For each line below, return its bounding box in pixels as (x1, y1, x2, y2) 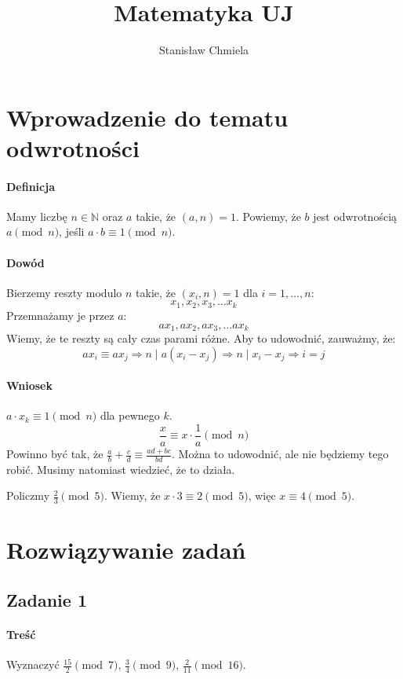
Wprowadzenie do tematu (6, 101, 289, 133)
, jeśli (59, 223, 85, 240)
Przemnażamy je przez (6, 306, 114, 323)
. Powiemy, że (235, 207, 301, 224)
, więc (248, 487, 276, 504)
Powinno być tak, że (6, 446, 103, 462)
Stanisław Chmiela (158, 42, 249, 58)
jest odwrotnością (313, 207, 398, 224)
